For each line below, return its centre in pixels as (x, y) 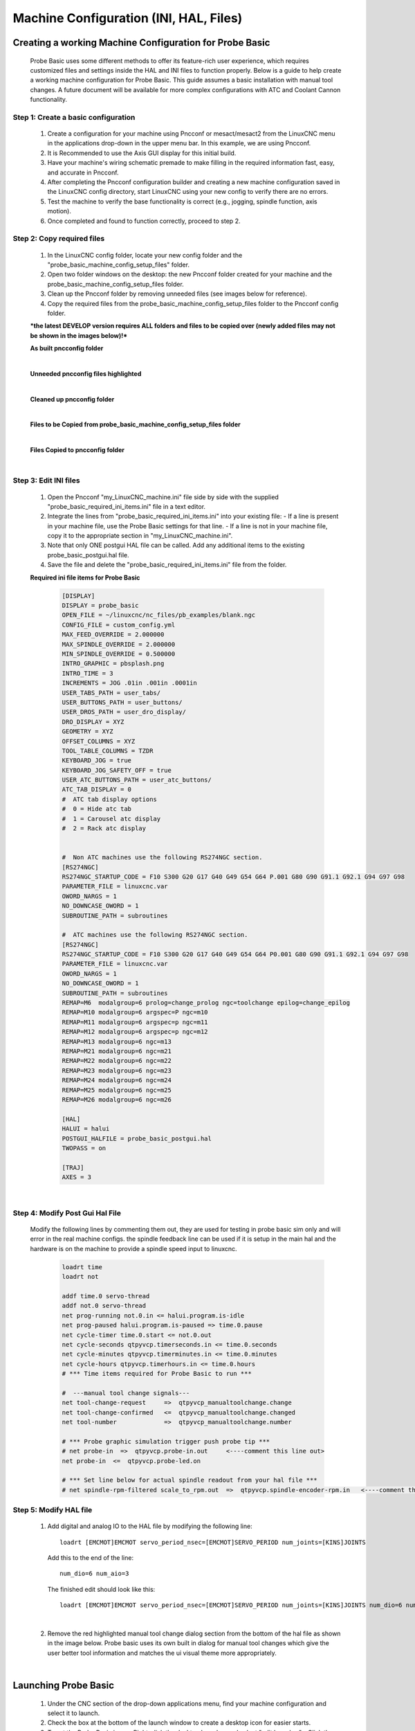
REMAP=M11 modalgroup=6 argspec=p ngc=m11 (135, 1022)
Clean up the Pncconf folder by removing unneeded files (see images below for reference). (177, 294)
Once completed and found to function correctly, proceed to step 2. (144, 221)
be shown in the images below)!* (79, 335)
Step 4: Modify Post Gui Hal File (67, 1213)
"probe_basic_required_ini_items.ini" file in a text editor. (127, 506)
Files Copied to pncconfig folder (77, 450)
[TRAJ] (73, 1167)
